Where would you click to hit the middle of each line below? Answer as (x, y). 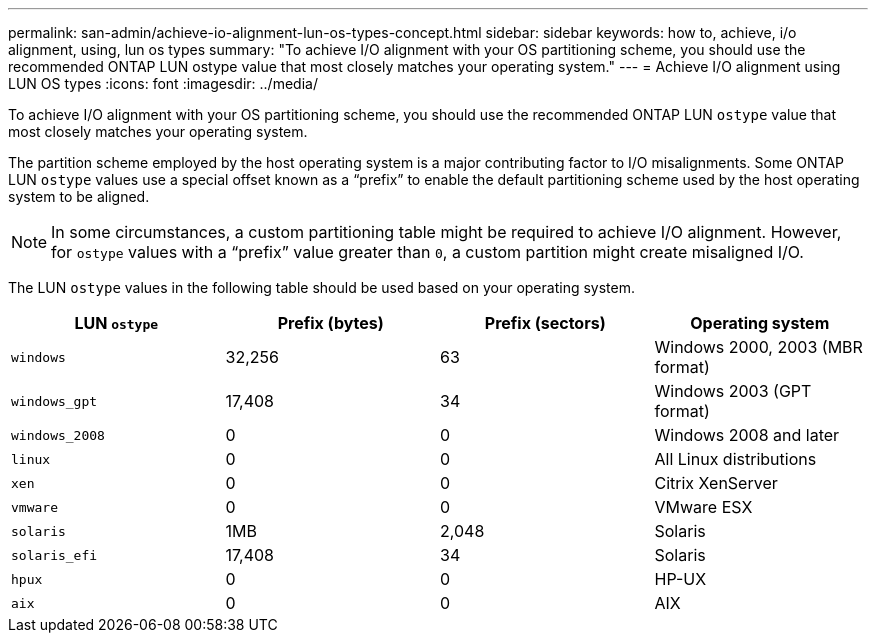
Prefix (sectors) (545, 323)
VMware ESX (703, 507)
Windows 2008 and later (747, 435)
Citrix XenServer (716, 483)
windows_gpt (54, 401)
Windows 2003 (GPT (733, 391)
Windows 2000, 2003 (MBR (758, 347)
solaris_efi (54, 555)
